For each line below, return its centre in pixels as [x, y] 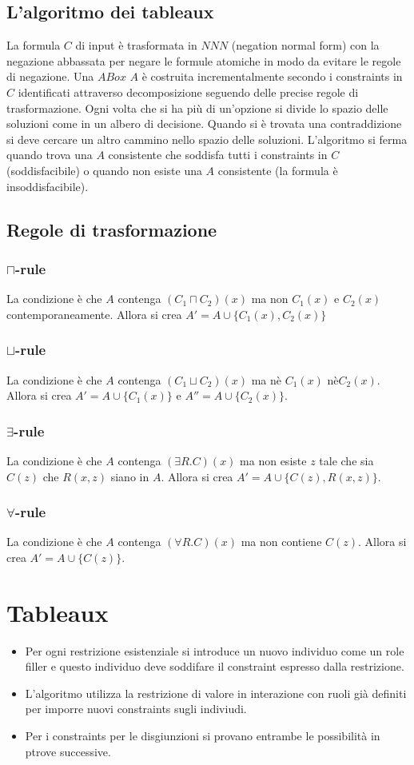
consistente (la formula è [278, 170]
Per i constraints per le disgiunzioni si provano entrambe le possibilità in [203, 736]
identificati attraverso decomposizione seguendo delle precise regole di [188, 92]
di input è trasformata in [136, 45]
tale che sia [346, 460]
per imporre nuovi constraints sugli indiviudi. [136, 709]
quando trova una [50, 155]
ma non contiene [281, 542]
